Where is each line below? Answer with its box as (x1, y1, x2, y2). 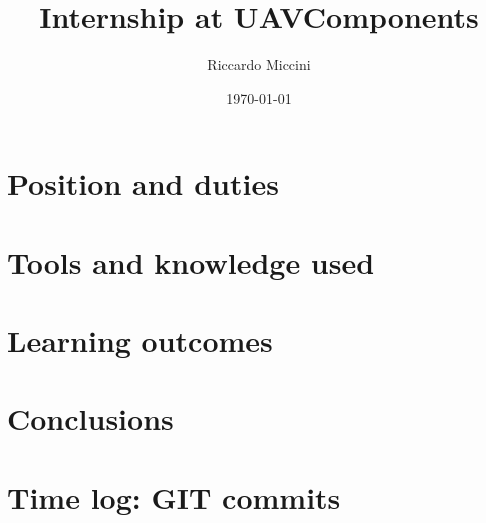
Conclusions (7, 398, 174, 439)
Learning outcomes (7, 320, 273, 361)
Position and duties (7, 163, 279, 204)
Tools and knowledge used (7, 241, 375, 282)
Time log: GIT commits (7, 476, 341, 517)
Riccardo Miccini (207, 54, 311, 75)
